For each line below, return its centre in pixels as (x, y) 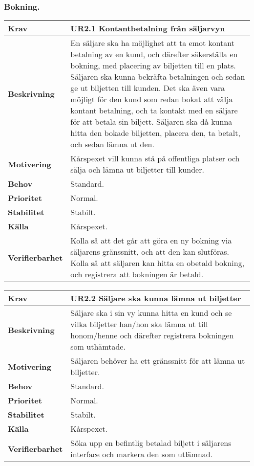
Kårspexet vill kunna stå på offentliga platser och (155, 158)
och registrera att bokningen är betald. (137, 274)
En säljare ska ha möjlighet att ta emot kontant (152, 43)
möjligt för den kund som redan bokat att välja (152, 99)
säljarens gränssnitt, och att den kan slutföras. (150, 252)
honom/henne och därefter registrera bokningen (152, 335)
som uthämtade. (98, 347)
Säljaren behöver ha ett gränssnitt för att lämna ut (158, 361)
